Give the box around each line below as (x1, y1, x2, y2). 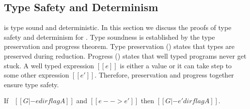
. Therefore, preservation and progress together (94, 70, 234, 80)
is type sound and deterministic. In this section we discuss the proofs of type (4, 22, 232, 32)
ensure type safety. (4, 79, 59, 89)
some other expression (4, 70, 69, 80)
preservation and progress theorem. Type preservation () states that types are (4, 41, 235, 51)
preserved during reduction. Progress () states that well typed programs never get (4, 50, 247, 61)
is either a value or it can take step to (120, 60, 232, 70)
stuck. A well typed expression (4, 60, 94, 70)
